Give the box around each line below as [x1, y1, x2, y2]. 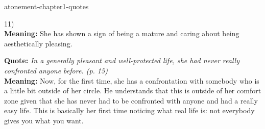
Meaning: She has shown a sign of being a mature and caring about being [4, 28, 239, 39]
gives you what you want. [4, 115, 84, 125]
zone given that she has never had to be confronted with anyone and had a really [4, 95, 258, 106]
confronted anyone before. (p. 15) [4, 65, 108, 75]
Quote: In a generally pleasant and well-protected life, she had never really [4, 55, 239, 66]
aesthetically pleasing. [4, 38, 73, 48]
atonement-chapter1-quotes [4, 1, 89, 11]
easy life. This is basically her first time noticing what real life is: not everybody [4, 105, 255, 116]
